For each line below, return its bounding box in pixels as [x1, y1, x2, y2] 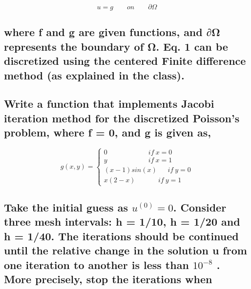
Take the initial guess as [4, 199, 128, 214]
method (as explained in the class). [4, 67, 185, 82]
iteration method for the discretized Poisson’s [4, 110, 240, 125]
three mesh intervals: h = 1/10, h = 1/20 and [4, 214, 240, 229]
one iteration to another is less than [4, 257, 189, 272]
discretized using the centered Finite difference [4, 53, 246, 68]
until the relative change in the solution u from [4, 243, 247, 258]
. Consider [173, 199, 227, 214]
